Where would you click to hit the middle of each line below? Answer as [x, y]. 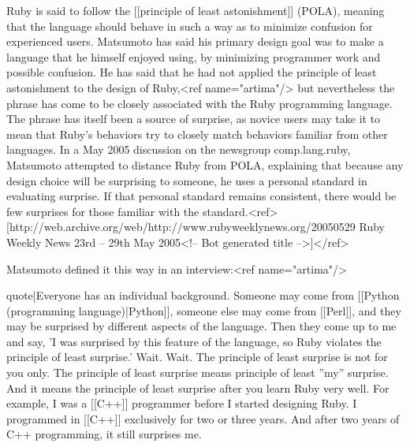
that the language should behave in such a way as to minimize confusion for [190, 26]
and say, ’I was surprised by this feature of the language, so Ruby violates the [194, 341]
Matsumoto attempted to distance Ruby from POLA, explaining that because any [205, 164]
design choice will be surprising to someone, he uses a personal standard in [187, 180]
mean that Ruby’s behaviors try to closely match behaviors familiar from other [197, 134]
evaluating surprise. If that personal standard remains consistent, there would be [201, 196]
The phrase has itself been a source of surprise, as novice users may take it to [194, 119]
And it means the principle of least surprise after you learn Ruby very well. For [198, 387]
